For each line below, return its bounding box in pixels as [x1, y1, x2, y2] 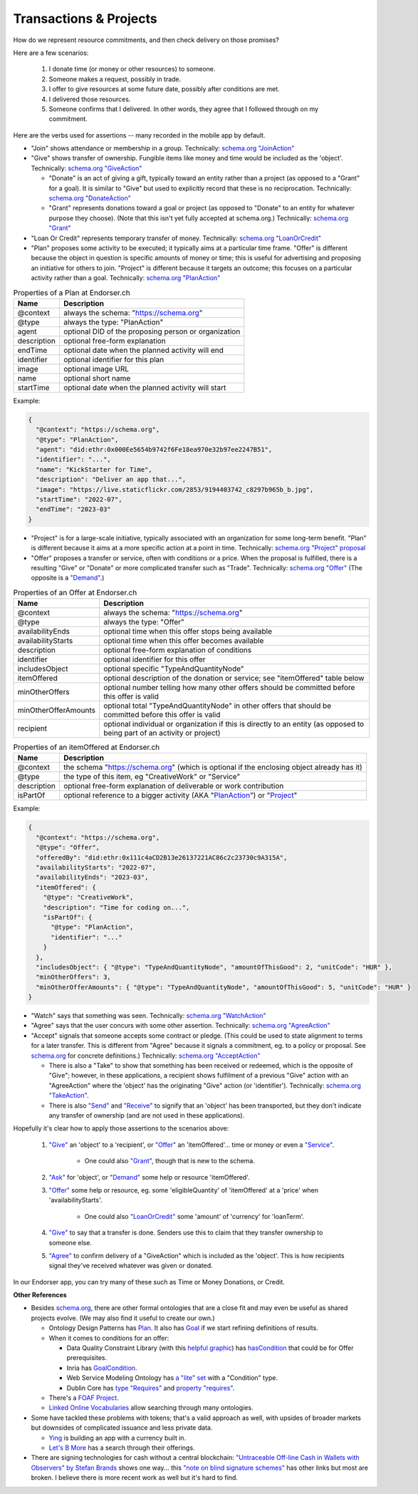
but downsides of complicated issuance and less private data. [31, 1423, 213, 1432]
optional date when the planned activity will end [63, 345, 224, 355]
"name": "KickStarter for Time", [36, 465, 152, 473]
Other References [13, 1291, 67, 1299]
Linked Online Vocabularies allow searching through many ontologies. [48, 1403, 254, 1412]
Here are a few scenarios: [13, 48, 89, 57]
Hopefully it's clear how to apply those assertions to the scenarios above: [13, 1124, 229, 1133]
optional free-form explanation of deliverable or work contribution [63, 781, 284, 791]
